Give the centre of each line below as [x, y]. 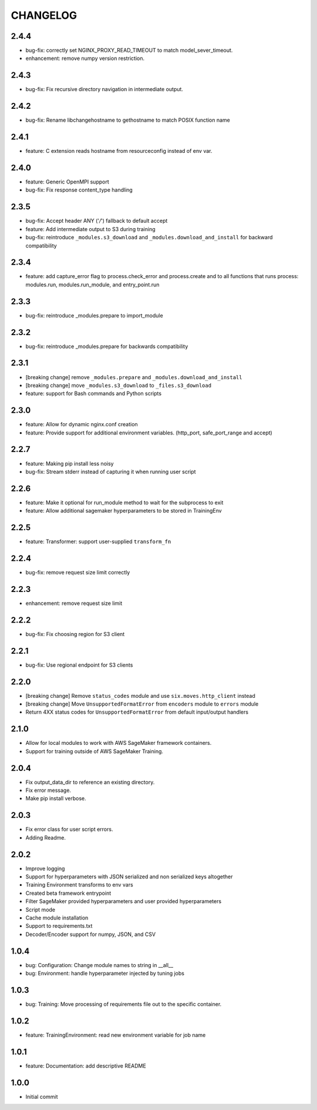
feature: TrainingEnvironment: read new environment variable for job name [116, 1035]
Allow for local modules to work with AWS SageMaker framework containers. [119, 743]
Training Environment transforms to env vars [79, 885]
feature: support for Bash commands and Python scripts [93, 393]
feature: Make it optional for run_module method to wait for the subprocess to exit [124, 502]
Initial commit [42, 1096]
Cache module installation [57, 918]
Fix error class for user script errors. [69, 830]
